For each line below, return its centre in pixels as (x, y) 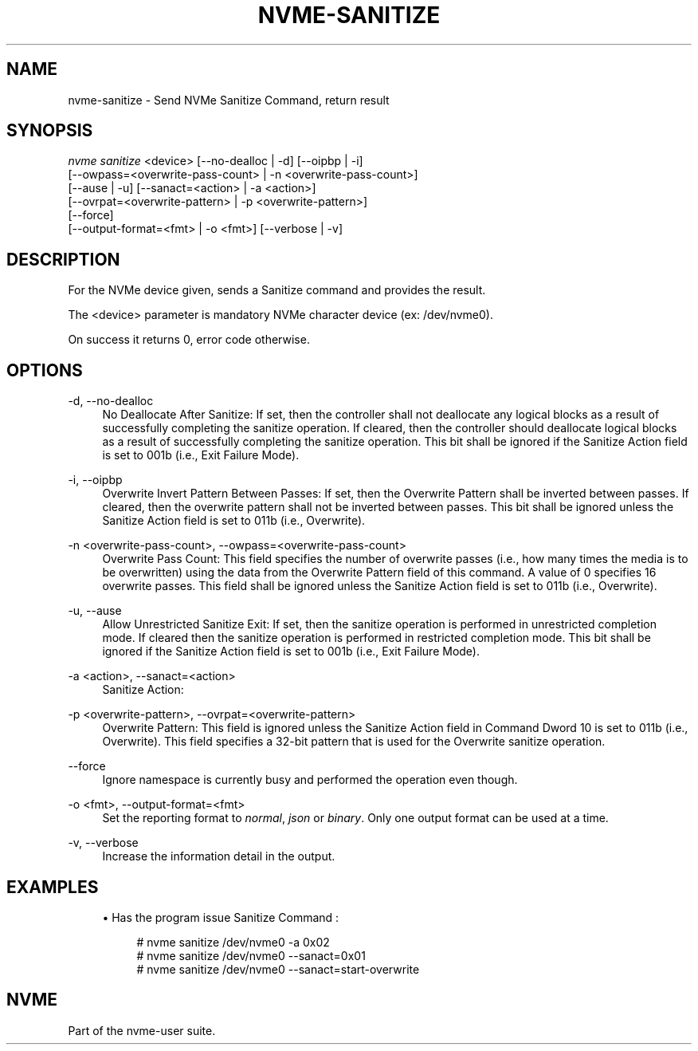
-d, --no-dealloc (111, 401)
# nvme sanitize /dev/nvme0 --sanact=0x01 (251, 955)
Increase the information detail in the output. (219, 856)
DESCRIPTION (63, 259)
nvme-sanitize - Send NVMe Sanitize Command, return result (229, 100)
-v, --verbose (103, 843)
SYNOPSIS (50, 131)
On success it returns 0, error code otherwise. (189, 340)
